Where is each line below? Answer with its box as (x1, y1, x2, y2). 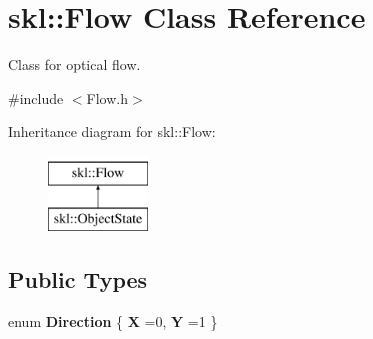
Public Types (8, 264, 148, 295)
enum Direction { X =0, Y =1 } (8, 311, 218, 332)
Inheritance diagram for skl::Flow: (8, 121, 216, 142)
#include (8, 87, 64, 108)
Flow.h (86, 87, 128, 108)
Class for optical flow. (8, 54, 141, 75)
